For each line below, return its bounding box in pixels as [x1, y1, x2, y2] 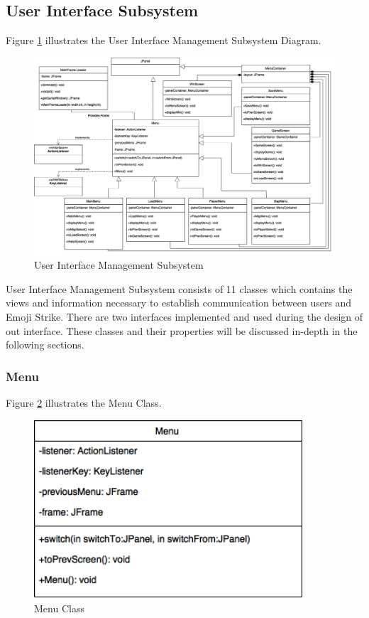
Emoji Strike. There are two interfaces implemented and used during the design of [6, 309, 363, 324]
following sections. [6, 337, 84, 352]
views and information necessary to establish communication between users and [6, 295, 352, 310]
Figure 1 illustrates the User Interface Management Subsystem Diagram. [6, 33, 321, 48]
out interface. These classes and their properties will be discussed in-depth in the [6, 323, 358, 338]
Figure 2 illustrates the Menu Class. [6, 395, 162, 410]
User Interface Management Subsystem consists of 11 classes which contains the [6, 281, 353, 296]
